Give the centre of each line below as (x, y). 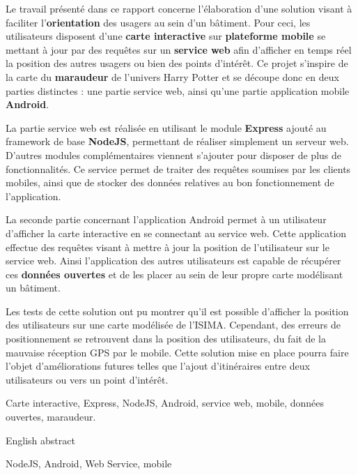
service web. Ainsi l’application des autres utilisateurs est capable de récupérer (173, 261)
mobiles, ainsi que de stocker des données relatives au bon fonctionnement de (170, 182)
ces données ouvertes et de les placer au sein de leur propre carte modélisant (174, 274)
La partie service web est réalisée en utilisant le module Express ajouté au (166, 127)
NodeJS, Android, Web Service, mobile (89, 463)
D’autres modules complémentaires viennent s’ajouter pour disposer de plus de (173, 154)
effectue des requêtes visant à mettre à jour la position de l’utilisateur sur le (168, 247)
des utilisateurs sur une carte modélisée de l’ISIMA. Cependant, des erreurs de (173, 325)
